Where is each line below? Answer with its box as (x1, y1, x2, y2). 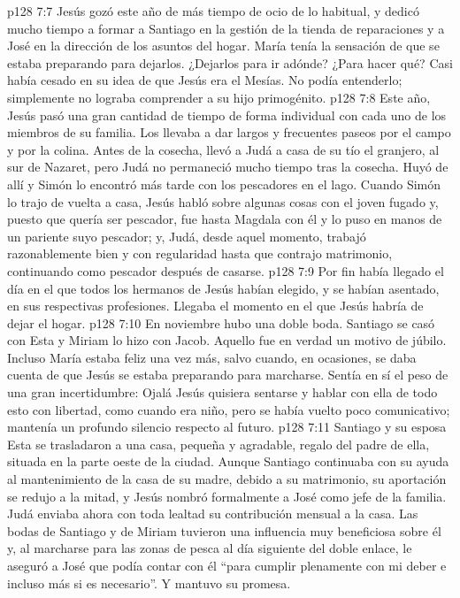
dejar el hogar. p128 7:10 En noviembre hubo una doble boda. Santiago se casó (7, 313, 435, 332)
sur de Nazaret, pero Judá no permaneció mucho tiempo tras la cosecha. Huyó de (7, 157, 448, 176)
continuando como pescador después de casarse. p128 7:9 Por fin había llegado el (7, 261, 444, 280)
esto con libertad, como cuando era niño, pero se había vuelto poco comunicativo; (7, 400, 450, 418)
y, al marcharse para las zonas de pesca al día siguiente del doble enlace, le (7, 539, 412, 557)
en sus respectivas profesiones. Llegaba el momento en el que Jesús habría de (7, 296, 424, 315)
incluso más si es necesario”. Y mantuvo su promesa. (7, 573, 291, 592)
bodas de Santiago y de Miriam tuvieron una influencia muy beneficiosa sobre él (7, 521, 441, 540)
